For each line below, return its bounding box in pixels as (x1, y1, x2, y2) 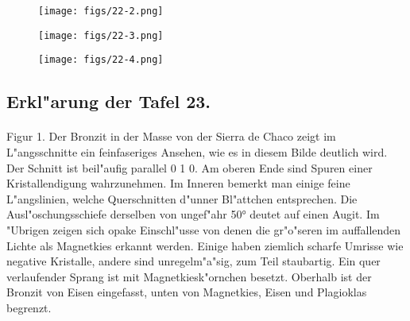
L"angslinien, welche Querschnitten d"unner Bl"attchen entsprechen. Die (6, 190, 358, 207)
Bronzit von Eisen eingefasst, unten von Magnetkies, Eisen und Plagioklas (6, 284, 367, 300)
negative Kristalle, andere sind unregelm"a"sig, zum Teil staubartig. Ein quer (6, 253, 381, 269)
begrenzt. (6, 299, 52, 315)
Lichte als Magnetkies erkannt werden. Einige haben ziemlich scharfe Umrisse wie (6, 237, 404, 253)
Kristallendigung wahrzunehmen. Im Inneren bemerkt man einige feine (6, 175, 350, 191)
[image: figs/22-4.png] (38, 54, 164, 66)
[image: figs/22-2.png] (38, 6, 164, 17)
